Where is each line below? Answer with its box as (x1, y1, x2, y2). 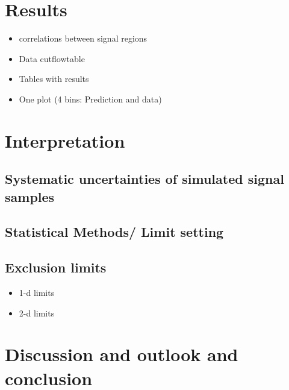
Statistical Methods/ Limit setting (5, 222, 224, 241)
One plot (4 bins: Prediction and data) (19, 92, 162, 105)
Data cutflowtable (19, 52, 85, 64)
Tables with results (19, 72, 89, 85)
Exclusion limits (5, 258, 107, 277)
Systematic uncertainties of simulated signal (5, 169, 284, 188)
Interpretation (5, 128, 125, 153)
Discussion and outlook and (5, 342, 238, 366)
